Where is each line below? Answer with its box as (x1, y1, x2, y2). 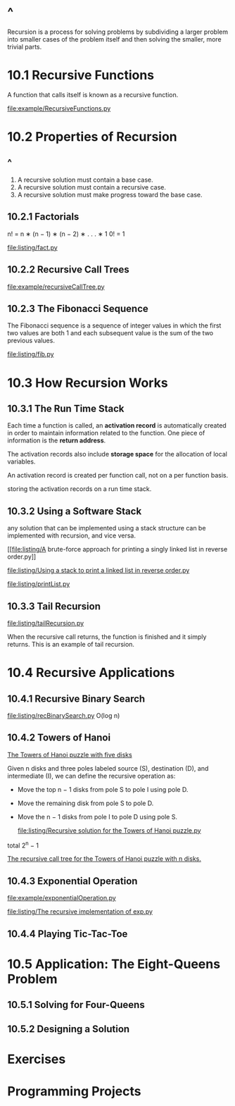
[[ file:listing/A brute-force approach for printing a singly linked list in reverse (7, 545, 228, 554)
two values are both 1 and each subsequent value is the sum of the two (7, 329, 213, 337)
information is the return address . (7, 436, 106, 445)
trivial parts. (7, 42, 42, 51)
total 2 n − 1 (7, 840, 39, 850)
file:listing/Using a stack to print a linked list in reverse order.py (7, 566, 190, 575)
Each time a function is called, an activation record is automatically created (7, 421, 227, 430)
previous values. (7, 336, 55, 345)
